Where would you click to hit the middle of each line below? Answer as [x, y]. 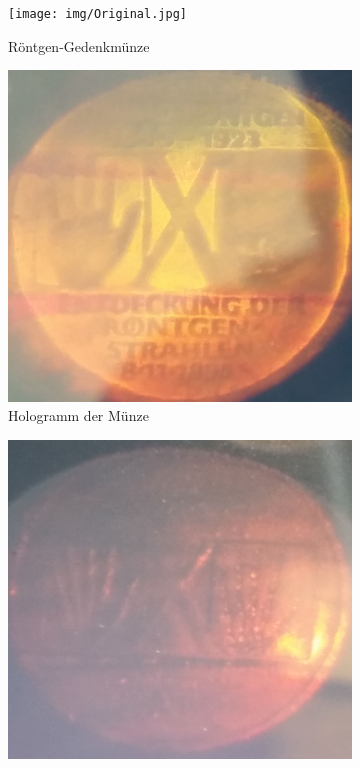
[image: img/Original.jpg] [97, 14]
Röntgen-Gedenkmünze [79, 45]
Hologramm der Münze [78, 415]
